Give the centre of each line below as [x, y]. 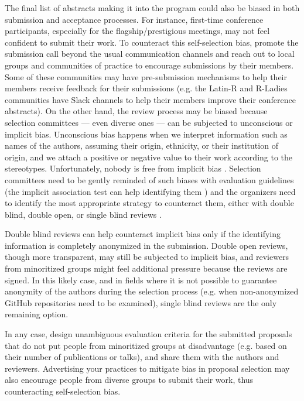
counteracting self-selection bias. [63, 391]
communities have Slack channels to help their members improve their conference [150, 99]
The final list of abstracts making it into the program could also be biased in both [152, 8]
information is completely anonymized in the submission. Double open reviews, [146, 245]
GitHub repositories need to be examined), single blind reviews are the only [141, 302]
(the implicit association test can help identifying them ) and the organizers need [150, 191]
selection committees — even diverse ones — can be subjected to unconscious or [149, 122]
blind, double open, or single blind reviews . [83, 214]
